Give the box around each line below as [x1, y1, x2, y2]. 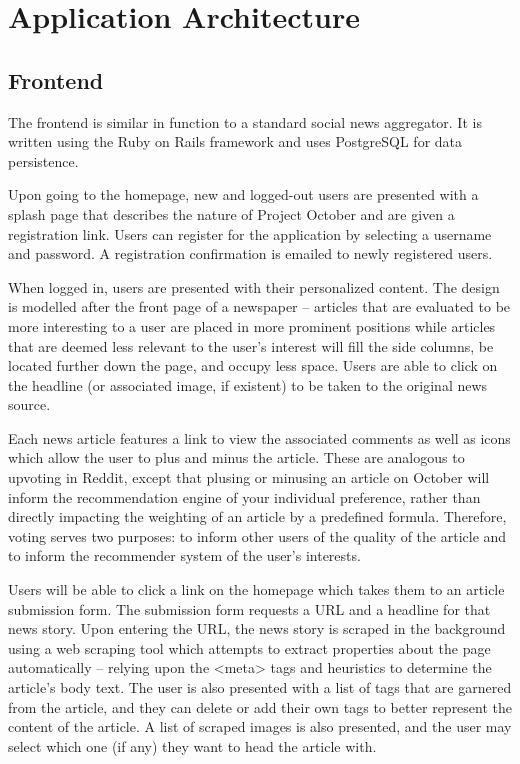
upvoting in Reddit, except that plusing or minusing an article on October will [8, 467, 490, 488]
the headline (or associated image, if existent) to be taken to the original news [8, 374, 488, 395]
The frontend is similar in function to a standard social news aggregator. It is [8, 111, 482, 132]
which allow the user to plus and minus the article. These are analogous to [8, 447, 465, 468]
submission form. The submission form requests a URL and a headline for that [8, 598, 491, 619]
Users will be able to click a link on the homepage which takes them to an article [8, 579, 505, 600]
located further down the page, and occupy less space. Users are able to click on [8, 355, 498, 376]
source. [8, 394, 51, 415]
